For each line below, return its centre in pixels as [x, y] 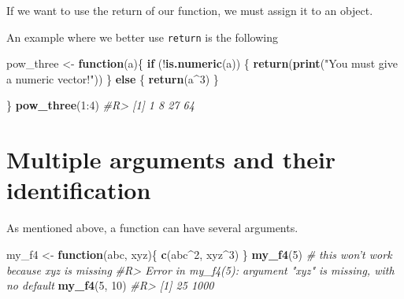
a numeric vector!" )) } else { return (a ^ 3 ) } [113, 78]
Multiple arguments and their [171, 159]
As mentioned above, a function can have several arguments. [152, 228]
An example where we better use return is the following [142, 37]
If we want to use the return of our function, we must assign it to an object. [190, 10]
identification [79, 190]
